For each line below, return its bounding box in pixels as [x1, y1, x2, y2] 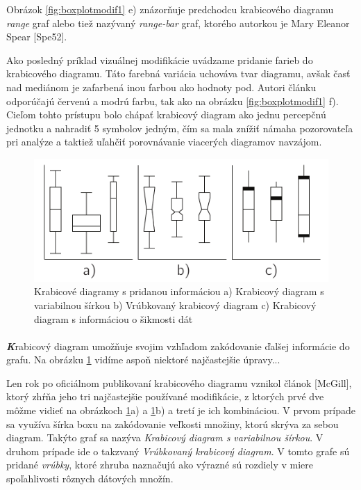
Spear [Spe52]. [6, 29, 67, 44]
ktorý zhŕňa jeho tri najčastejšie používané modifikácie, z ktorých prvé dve [6, 389, 324, 404]
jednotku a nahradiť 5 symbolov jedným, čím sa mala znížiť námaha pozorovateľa [6, 120, 353, 135]
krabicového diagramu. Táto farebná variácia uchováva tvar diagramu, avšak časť [6, 66, 351, 81]
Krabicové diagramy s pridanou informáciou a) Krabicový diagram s [34, 284, 324, 299]
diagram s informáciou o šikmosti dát [34, 311, 193, 326]
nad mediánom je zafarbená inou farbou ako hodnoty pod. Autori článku [6, 79, 317, 94]
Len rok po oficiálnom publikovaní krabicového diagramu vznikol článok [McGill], [6, 375, 352, 390]
